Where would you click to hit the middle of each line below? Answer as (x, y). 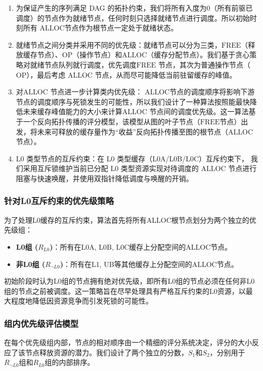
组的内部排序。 (70, 362)
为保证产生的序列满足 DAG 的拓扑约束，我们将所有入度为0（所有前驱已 (134, 8)
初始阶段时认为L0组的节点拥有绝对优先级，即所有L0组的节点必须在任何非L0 (129, 281)
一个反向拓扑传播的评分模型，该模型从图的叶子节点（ (112, 121)
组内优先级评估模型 (41, 323)
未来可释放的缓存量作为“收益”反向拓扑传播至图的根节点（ (133, 131)
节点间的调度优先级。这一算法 (199, 111)
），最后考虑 (46, 74)
